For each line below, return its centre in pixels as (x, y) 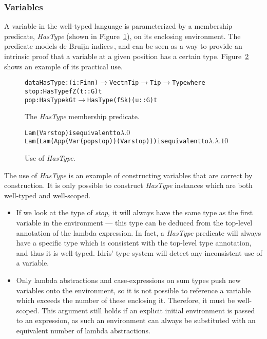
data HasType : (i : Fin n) (62, 83)
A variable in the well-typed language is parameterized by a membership (118, 26)
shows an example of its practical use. (63, 66)
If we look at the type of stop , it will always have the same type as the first (135, 212)
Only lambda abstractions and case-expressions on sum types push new (128, 280)
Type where (189, 83)
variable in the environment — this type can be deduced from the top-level (134, 223)
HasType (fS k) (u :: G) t (122, 100)
